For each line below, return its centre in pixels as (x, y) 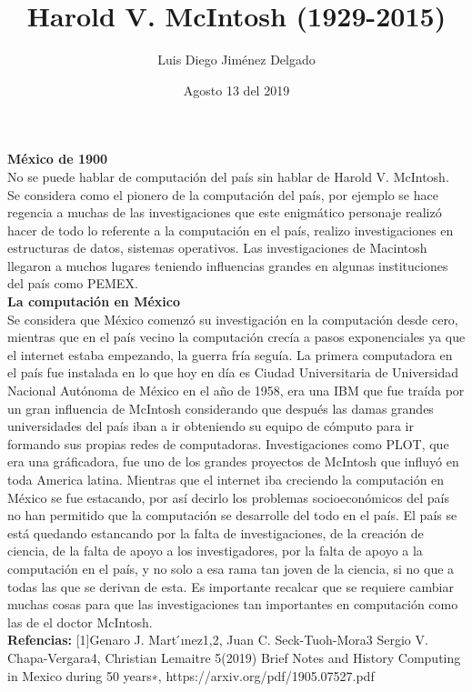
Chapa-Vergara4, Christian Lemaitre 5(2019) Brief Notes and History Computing (234, 657)
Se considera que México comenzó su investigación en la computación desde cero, (233, 319)
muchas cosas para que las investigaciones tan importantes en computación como (233, 604)
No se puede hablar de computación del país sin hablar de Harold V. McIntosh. (228, 176)
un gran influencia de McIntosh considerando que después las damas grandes (221, 408)
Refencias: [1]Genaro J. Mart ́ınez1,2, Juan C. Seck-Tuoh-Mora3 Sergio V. (218, 640)
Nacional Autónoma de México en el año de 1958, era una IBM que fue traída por (236, 391)
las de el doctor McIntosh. (80, 622)
